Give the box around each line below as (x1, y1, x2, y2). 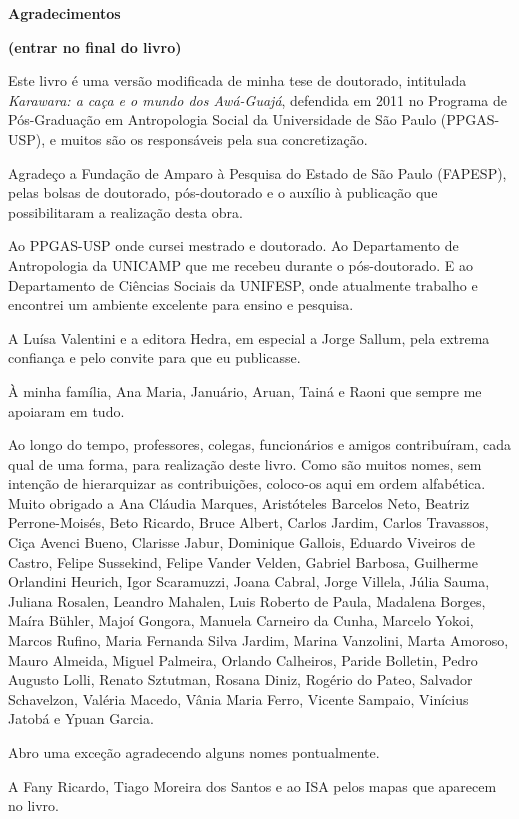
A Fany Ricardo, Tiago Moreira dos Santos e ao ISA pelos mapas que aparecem (8, 775, 497, 796)
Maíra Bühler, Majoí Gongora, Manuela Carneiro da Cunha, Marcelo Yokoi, (8, 610, 474, 631)
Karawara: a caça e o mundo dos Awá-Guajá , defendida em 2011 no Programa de (8, 89, 507, 110)
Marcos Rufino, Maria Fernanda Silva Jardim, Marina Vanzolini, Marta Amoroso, (8, 630, 509, 651)
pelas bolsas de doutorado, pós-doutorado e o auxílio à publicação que (8, 182, 438, 203)
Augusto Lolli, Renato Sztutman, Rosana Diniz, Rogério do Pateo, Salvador (8, 669, 473, 690)
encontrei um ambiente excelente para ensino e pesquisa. (8, 294, 354, 315)
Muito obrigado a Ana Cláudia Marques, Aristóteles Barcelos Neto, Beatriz (8, 492, 470, 513)
